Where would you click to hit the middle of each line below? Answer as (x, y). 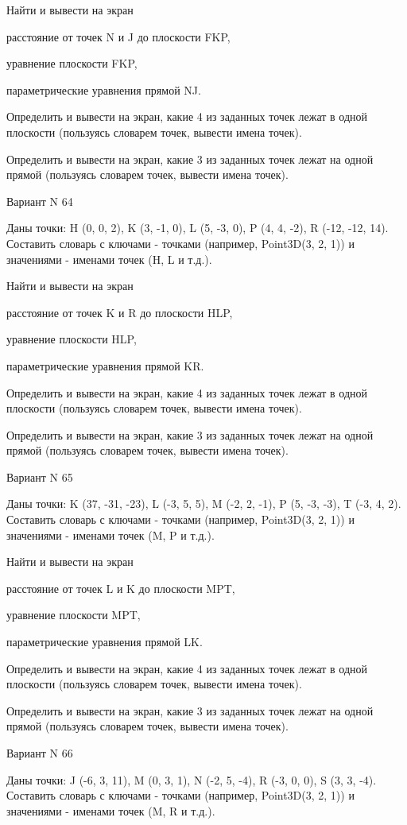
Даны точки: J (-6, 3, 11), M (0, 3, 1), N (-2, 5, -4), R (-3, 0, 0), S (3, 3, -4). (192, 779)
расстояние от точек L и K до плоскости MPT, (121, 588)
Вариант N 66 (40, 753)
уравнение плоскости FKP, (72, 63)
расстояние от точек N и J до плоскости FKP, (118, 36)
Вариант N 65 (40, 476)
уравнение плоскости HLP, (72, 339)
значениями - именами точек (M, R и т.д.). (111, 810)
